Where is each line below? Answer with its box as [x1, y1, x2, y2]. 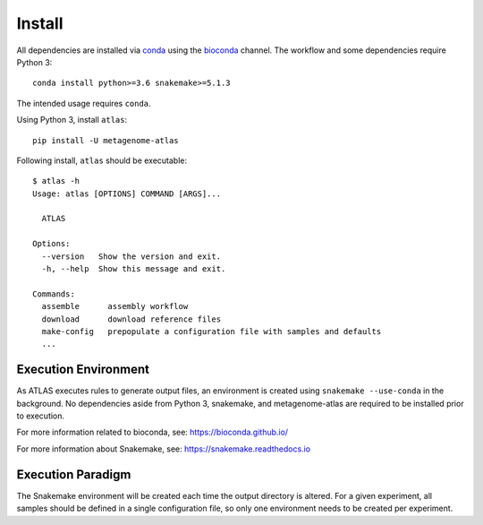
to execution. [16, 410, 65, 421]
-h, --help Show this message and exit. [41, 264, 226, 274]
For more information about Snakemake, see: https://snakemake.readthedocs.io [16, 443, 311, 454]
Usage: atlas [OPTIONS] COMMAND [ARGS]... [32, 188, 222, 199]
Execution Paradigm [16, 467, 131, 482]
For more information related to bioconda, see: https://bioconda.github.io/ [16, 426, 289, 438]
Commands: [32, 288, 75, 299]
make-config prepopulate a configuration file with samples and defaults [41, 326, 382, 336]
